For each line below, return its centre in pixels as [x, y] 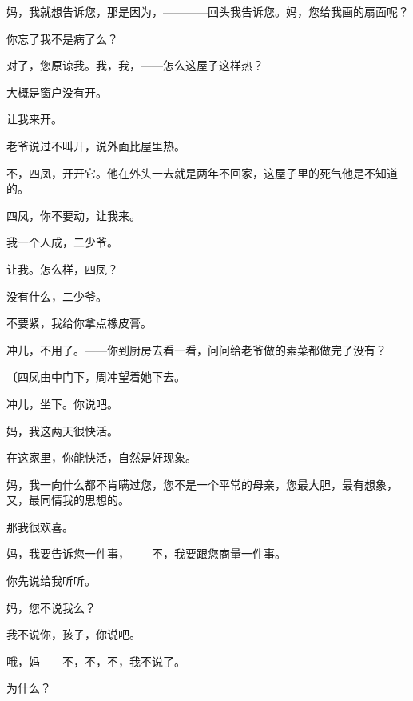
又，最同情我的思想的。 [68, 500]
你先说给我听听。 [51, 581]
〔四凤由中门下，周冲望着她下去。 [96, 377]
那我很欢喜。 [40, 526]
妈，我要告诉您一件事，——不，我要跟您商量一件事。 [146, 553]
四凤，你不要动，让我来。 [73, 215]
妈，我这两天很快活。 [62, 430]
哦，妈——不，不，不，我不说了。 [96, 661]
